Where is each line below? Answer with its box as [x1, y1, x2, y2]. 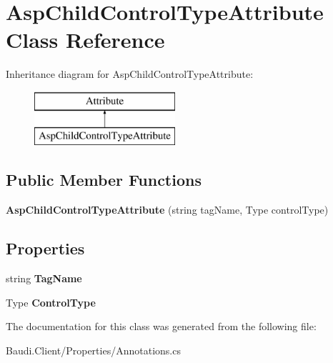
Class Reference [6, 25, 165, 54]
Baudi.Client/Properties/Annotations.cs [6, 342, 181, 357]
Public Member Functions [6, 169, 202, 191]
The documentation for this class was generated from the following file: [6, 319, 317, 334]
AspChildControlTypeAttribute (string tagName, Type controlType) [6, 202, 329, 217]
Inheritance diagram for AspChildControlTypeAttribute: [6, 66, 254, 81]
